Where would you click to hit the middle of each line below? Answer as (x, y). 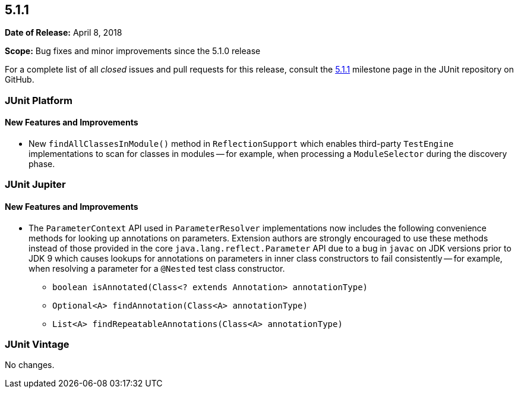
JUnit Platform (39, 100)
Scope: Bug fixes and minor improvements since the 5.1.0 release (133, 51)
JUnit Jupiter (35, 185)
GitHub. (20, 80)
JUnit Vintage (37, 344)
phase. (42, 164)
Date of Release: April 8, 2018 (64, 33)
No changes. (30, 365)
